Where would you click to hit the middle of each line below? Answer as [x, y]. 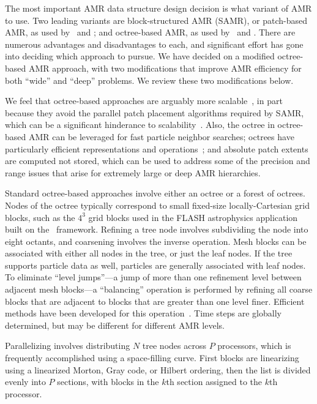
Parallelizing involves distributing [68, 346]
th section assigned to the [214, 382]
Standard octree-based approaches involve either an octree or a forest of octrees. [155, 193]
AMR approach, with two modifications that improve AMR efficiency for [165, 68]
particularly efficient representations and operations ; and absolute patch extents [157, 148]
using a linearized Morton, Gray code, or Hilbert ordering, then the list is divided [158, 369]
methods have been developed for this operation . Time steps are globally [143, 313]
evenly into [25, 382]
